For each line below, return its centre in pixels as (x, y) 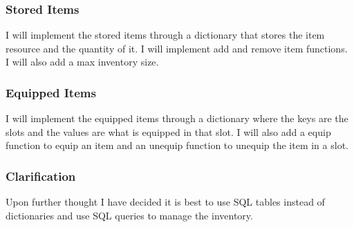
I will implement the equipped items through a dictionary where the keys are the (177, 118)
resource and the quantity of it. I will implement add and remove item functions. (177, 48)
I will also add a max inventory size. (82, 62)
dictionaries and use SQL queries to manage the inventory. (129, 215)
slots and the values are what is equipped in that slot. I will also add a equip (168, 131)
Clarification (41, 176)
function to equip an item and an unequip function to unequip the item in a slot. (177, 145)
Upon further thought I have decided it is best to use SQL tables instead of (165, 202)
